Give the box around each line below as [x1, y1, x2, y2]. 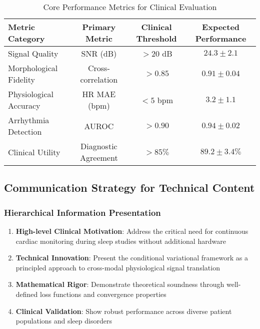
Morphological [8, 62, 58, 74]
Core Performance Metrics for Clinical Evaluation [43, 1, 217, 13]
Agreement [80, 152, 118, 163]
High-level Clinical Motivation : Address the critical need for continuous [15, 226, 248, 236]
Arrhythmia [8, 114, 49, 126]
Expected [202, 21, 240, 33]
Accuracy [8, 100, 40, 111]
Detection [8, 126, 42, 137]
